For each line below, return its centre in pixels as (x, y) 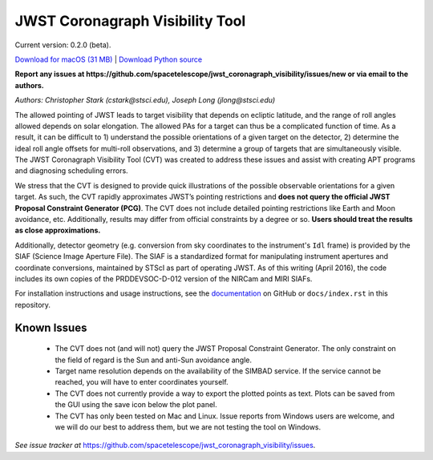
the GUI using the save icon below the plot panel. (136, 405)
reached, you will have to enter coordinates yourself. (142, 382)
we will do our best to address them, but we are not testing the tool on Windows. (188, 427)
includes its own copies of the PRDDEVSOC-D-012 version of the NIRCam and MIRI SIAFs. (164, 278)
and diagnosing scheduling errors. (71, 171)
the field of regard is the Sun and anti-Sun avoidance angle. (154, 360)
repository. (33, 305)
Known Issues (51, 327)
